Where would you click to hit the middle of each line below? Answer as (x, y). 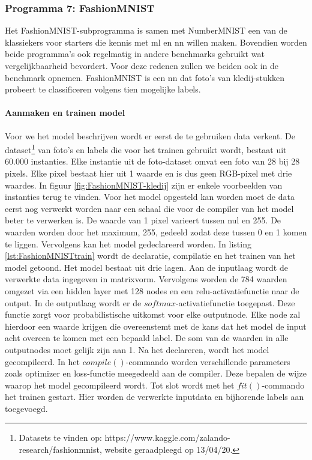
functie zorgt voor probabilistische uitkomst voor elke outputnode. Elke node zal (153, 314)
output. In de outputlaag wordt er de (73, 302)
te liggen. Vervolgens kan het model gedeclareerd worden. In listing (128, 244)
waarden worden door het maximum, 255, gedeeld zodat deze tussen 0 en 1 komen (156, 232)
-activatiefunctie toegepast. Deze (235, 302)
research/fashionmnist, (60, 449)
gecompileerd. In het (42, 361)
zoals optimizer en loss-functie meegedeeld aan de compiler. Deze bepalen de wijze (156, 373)
